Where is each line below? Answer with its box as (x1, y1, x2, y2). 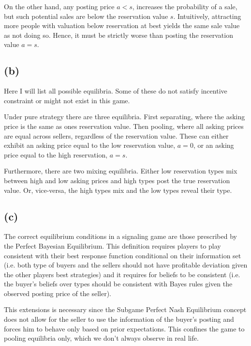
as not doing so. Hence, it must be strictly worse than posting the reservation (4, 30, 233, 40)
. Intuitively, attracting (173, 11, 241, 21)
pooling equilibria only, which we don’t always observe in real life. (4, 333, 199, 343)
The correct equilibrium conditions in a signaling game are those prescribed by (4, 231, 237, 241)
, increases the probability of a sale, (132, 1, 237, 11)
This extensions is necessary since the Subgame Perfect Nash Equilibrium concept (4, 304, 247, 315)
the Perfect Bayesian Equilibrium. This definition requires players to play (4, 240, 221, 251)
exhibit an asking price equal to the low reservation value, (4, 140, 176, 150)
